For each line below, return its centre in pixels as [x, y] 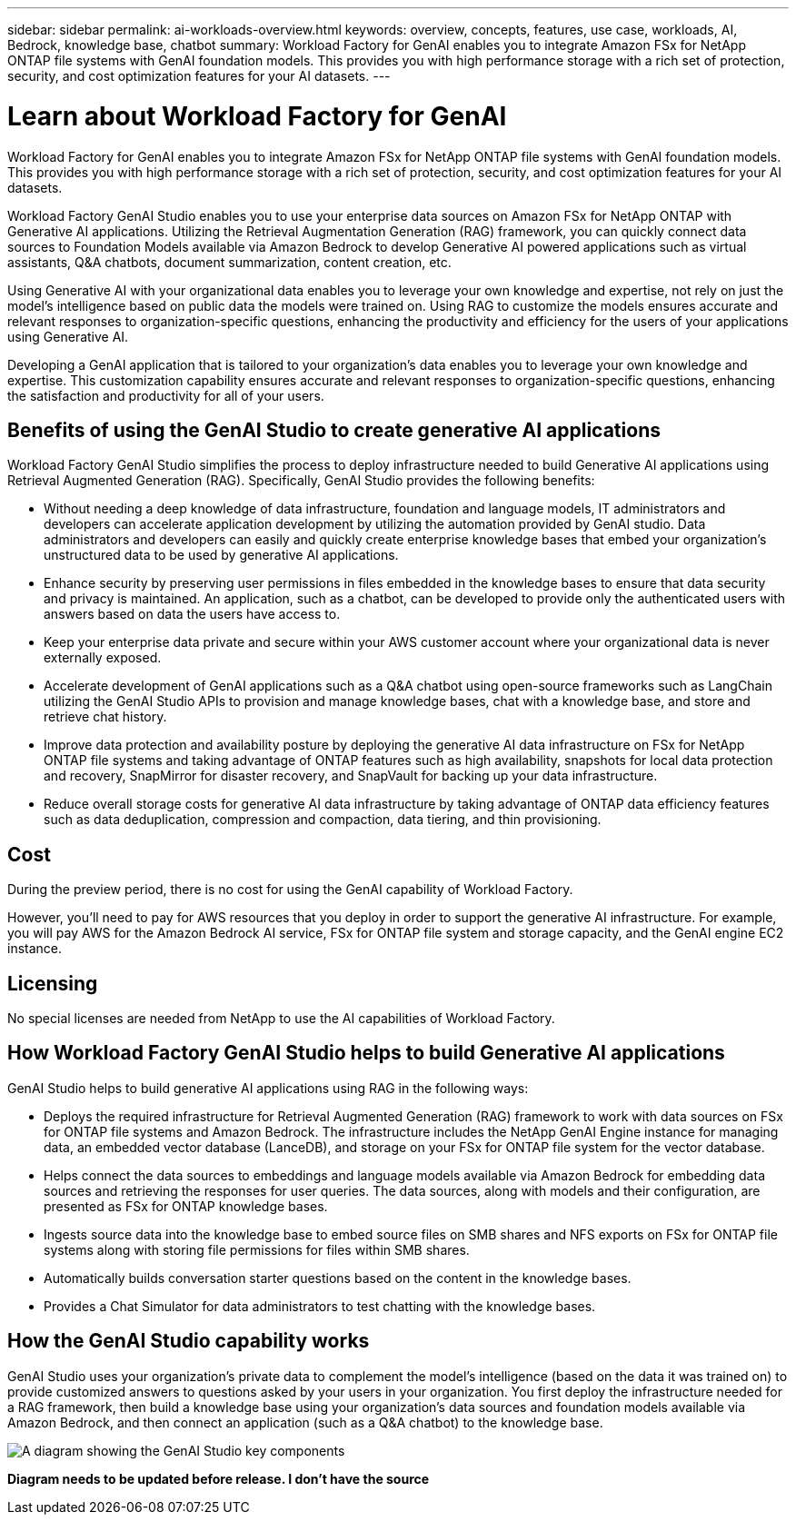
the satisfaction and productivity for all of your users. [166, 395]
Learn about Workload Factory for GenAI [257, 116]
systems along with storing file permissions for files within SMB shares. [257, 1249]
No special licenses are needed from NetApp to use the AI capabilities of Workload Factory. [281, 1019]
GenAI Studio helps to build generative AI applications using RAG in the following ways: [268, 1088]
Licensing [53, 983]
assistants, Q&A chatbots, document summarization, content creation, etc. [229, 262]
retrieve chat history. [105, 717]
